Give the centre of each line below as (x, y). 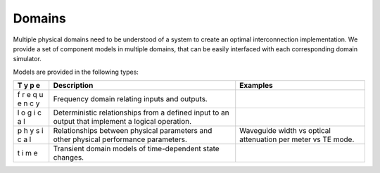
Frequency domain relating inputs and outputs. (130, 99)
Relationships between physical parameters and (133, 131)
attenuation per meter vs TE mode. (297, 139)
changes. (69, 158)
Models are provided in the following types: (76, 72)
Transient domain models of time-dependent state (136, 149)
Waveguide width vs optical (285, 131)
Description (73, 86)
